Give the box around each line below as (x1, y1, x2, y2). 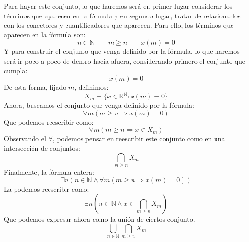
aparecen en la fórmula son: (4, 29, 86, 39)
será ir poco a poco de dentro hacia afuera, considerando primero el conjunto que (4, 55, 246, 65)
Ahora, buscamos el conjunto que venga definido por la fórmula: (4, 100, 194, 110)
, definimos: (74, 82, 109, 92)
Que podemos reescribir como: (4, 116, 94, 127)
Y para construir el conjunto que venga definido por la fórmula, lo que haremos (4, 46, 240, 56)
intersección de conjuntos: (4, 143, 80, 153)
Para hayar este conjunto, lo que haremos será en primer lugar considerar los (4, 1, 232, 11)
